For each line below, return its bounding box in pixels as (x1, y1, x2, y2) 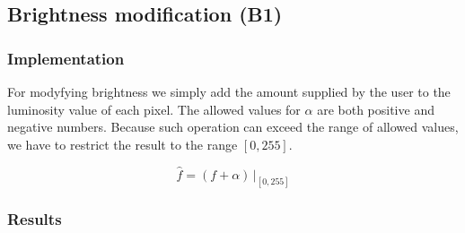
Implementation (7, 47, 125, 69)
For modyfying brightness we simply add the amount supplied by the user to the (7, 82, 451, 100)
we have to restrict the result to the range (7, 134, 238, 153)
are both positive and (317, 99, 434, 118)
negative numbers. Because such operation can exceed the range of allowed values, (7, 117, 459, 136)
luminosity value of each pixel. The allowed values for (7, 99, 301, 118)
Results (7, 208, 62, 230)
